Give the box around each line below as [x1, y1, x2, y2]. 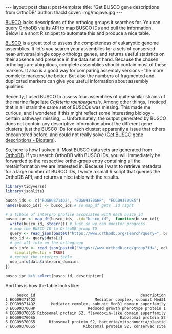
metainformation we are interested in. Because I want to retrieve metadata [5, 163, 162, 169]
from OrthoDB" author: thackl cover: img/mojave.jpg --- [5, 9, 123, 15]
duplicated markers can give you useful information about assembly [5, 78, 149, 84]
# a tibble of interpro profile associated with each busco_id [5, 212, 143, 217]
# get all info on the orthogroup [10, 240, 83, 246]
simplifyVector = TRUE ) [14, 250, 66, 255]
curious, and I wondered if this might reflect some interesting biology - [5, 110, 155, 116]
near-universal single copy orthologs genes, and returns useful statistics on [5, 51, 165, 57]
